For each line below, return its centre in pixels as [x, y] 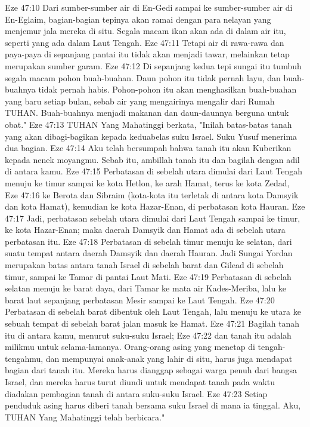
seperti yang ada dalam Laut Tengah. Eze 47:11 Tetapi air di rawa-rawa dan [145, 42]
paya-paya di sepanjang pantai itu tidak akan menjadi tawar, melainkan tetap [147, 54]
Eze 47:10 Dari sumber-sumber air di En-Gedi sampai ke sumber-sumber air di [149, 7]
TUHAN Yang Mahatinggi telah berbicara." [85, 417]
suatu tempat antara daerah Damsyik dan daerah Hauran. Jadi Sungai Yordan [149, 253]
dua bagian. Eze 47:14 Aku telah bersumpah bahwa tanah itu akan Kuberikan [148, 148]
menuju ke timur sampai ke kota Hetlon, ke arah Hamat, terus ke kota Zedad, [147, 182]
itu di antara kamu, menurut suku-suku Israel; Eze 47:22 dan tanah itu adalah [148, 335]
